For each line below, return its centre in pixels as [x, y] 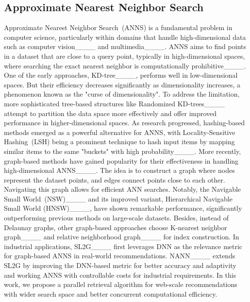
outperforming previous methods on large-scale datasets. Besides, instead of [116, 218]
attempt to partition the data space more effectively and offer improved [110, 113]
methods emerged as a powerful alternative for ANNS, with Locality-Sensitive [120, 132]
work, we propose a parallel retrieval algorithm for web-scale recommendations [121, 284]
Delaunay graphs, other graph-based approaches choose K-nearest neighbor [116, 227]
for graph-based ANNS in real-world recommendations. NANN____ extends [120, 256]
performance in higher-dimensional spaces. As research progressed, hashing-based [125, 123]
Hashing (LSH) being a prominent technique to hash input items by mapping [119, 142]
